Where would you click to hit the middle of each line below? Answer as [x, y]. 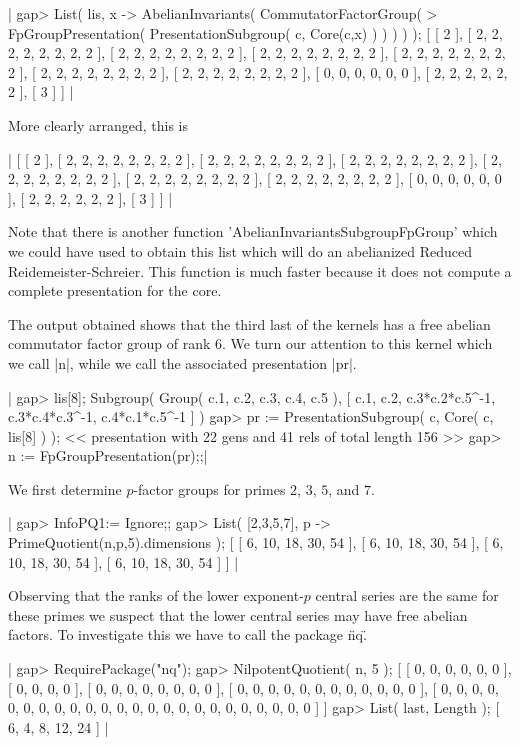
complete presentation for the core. [115, 290]
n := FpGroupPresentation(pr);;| [108, 455]
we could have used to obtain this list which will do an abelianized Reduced [240, 250]
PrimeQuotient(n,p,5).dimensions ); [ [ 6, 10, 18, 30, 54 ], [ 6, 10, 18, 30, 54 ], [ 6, [256, 542]
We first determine [65, 488]
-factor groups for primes [209, 488]
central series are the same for [407, 595]
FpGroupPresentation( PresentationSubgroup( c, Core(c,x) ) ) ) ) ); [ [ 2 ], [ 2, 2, [255, 32]
